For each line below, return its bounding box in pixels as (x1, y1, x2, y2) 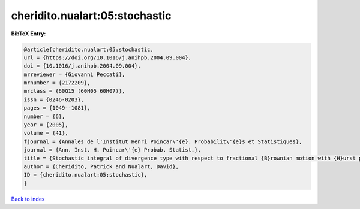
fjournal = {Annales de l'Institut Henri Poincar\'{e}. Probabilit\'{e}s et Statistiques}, (23, 138, 302, 145)
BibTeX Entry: (11, 30, 46, 37)
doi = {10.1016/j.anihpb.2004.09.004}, (23, 63, 141, 69)
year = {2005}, (23, 122, 68, 128)
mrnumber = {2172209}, (23, 80, 91, 86)
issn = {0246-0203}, (23, 96, 84, 103)
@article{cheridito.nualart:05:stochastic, (23, 46, 154, 53)
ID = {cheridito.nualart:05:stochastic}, (23, 171, 148, 178)
